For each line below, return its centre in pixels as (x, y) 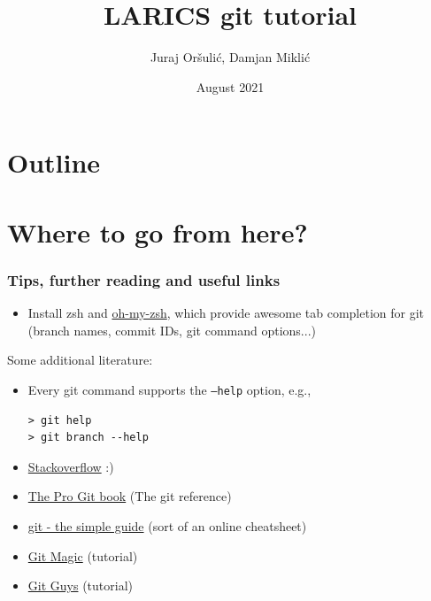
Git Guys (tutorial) (80, 586)
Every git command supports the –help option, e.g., (169, 389)
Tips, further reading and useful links (144, 279)
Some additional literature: (80, 360)
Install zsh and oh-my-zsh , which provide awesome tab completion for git (226, 313)
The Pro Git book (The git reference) (130, 496)
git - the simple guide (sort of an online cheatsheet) (167, 525)
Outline (54, 162)
